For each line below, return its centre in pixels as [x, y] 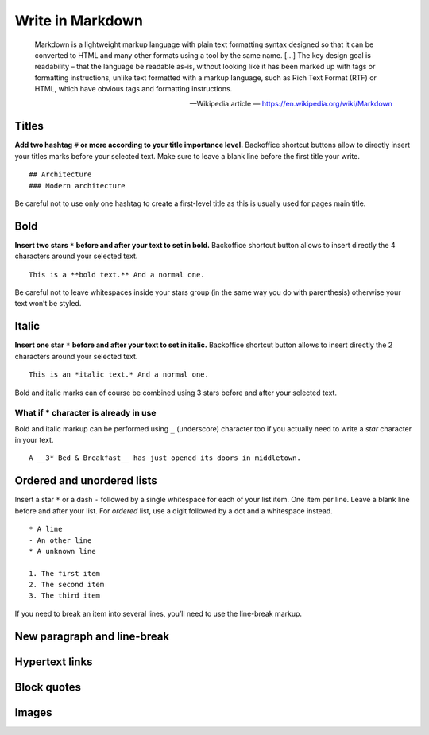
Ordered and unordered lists [86, 481]
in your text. [34, 440]
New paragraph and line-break [92, 636]
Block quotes [48, 687]
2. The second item [67, 585]
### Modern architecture [77, 186]
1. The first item [65, 573]
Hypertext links [54, 661]
